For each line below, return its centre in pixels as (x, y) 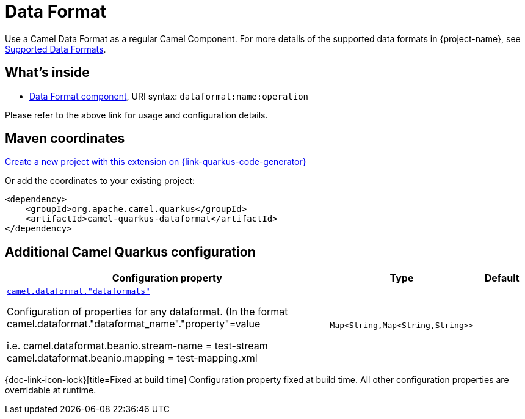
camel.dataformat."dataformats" (78, 291)
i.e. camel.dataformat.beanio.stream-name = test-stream (137, 346)
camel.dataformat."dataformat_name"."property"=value (134, 324)
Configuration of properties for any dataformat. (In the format (147, 312)
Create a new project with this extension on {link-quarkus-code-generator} (156, 162)
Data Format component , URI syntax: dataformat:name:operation (169, 96)
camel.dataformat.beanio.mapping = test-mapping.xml (132, 358)
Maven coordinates (65, 139)
